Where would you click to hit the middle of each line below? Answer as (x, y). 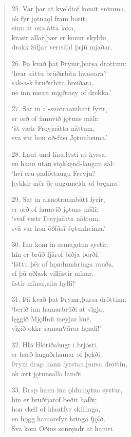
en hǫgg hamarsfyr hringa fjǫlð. (58, 418)
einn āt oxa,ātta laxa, (43, 28)
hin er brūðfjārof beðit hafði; (54, 399)
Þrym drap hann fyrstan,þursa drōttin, (69, 364)
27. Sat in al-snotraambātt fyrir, (59, 109)
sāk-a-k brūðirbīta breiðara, (53, 83)
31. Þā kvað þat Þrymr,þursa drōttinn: (69, 299)
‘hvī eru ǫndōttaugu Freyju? (53, 173)
